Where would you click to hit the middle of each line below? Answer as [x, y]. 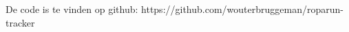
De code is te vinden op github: [72, 9]
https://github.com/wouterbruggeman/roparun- [242, 9]
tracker [20, 22]
